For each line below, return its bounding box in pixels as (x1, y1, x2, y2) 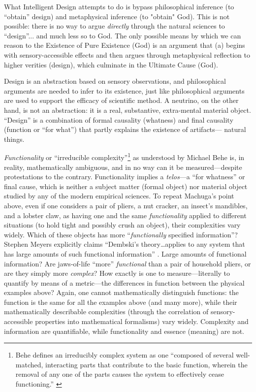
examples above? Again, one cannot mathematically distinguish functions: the (4, 287, 239, 297)
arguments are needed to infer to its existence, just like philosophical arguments (4, 85, 245, 96)
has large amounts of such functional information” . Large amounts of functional (4, 248, 247, 259)
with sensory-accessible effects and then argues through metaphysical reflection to (4, 49, 250, 60)
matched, (15, 359, 43, 369)
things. (4, 133, 25, 144)
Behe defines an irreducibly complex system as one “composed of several (15, 350, 234, 360)
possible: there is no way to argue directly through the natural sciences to (4, 21, 225, 31)
